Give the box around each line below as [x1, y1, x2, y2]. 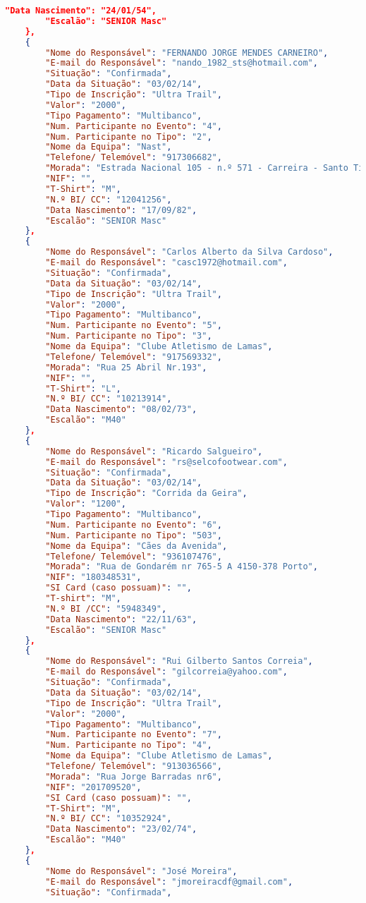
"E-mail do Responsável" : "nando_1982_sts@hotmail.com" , [45, 58, 318, 68]
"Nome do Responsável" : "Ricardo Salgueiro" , [45, 446, 263, 456]
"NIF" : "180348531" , [45, 572, 142, 583]
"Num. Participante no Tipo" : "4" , [45, 740, 212, 751]
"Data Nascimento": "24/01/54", [5, 6, 157, 16]
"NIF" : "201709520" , [45, 782, 142, 792]
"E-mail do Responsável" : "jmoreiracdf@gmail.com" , [45, 876, 293, 887]
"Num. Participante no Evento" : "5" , [45, 320, 222, 331]
